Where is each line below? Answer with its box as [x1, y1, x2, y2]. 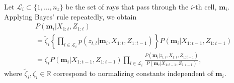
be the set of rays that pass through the [65, 1, 189, 11]
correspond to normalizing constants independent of [53, 68, 213, 78]
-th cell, [193, 1, 217, 11]
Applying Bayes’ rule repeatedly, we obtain [4, 11, 137, 21]
